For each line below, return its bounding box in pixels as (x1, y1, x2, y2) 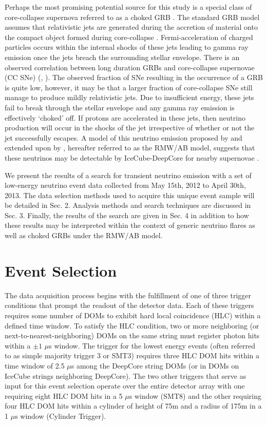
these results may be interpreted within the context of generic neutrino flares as (5, 220, 255, 230)
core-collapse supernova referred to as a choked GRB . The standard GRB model (5, 11, 260, 22)
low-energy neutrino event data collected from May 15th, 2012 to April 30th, (5, 180, 246, 190)
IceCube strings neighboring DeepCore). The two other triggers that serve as (5, 370, 246, 381)
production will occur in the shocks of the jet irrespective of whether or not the (5, 122, 255, 133)
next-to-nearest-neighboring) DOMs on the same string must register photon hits (5, 330, 260, 341)
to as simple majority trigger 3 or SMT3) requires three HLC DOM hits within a (5, 350, 260, 361)
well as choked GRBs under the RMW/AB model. (5, 230, 163, 241)
